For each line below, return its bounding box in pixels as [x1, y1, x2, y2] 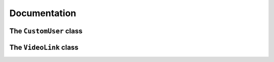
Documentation [9, 8, 77, 19]
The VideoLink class [9, 43, 79, 51]
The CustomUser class [9, 27, 83, 35]
